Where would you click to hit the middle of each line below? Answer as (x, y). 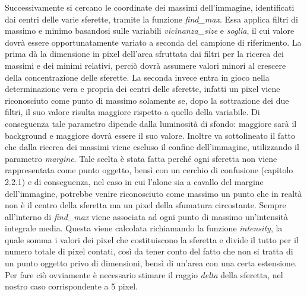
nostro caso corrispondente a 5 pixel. (71, 286)
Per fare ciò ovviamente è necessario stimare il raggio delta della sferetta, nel (144, 274)
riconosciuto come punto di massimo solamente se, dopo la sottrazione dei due (147, 100)
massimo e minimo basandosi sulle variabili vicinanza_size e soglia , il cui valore (150, 31)
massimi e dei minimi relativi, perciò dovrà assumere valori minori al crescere (145, 65)
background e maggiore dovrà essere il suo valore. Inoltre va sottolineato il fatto (150, 135)
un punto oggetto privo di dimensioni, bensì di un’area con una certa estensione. (151, 263)
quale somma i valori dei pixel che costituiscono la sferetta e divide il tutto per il (152, 239)
